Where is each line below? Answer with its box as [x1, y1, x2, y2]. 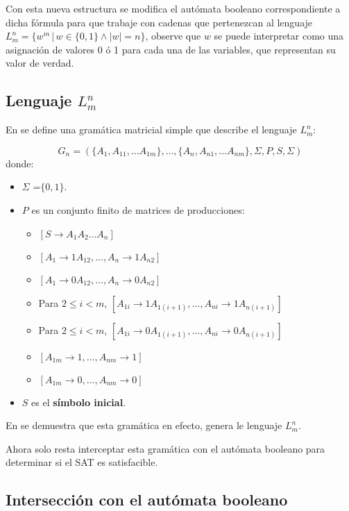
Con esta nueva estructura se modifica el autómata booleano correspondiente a [6, 1, 341, 15]
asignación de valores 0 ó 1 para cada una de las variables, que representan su [6, 42, 336, 56]
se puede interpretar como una [214, 28, 344, 43]
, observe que [145, 28, 201, 43]
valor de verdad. [6, 56, 74, 70]
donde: [6, 156, 34, 170]
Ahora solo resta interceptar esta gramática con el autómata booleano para [6, 441, 325, 455]
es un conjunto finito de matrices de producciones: [31, 202, 245, 217]
